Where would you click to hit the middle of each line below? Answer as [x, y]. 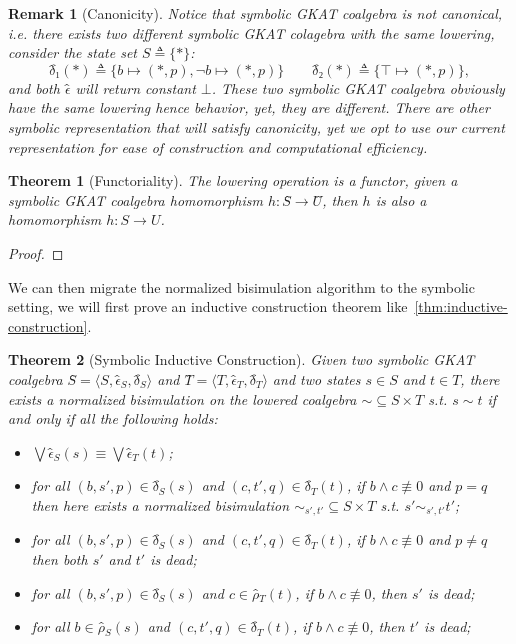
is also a [401, 199]
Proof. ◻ [36, 252]
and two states [316, 378]
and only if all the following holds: [113, 418]
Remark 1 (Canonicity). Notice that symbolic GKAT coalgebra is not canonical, [255, 13]
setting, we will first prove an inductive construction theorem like [208, 306]
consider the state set [72, 52]
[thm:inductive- [461, 306]
